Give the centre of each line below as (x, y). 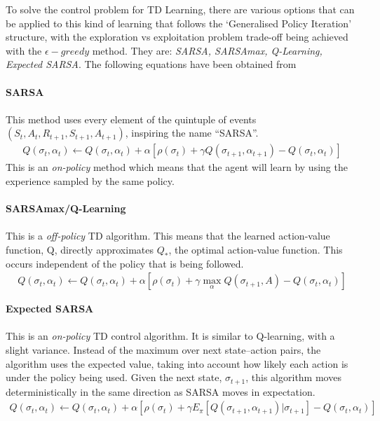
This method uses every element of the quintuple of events (131, 119)
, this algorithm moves (293, 377)
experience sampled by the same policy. (90, 180)
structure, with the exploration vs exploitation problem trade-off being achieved (177, 37)
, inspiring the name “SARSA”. (192, 133)
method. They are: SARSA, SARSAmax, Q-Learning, (207, 50)
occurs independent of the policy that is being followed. (125, 263)
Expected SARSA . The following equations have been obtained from (151, 64)
